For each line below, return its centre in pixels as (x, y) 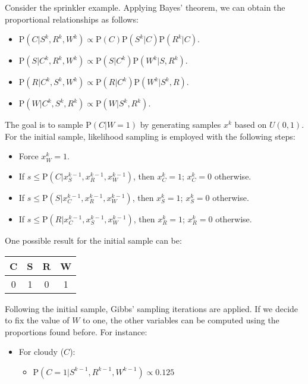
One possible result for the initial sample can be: (93, 240)
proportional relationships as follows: (72, 19)
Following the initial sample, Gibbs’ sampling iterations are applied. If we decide (152, 308)
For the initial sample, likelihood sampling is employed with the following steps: (150, 136)
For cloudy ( (41, 352)
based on (251, 125)
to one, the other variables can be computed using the (181, 320)
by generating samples (180, 125)
